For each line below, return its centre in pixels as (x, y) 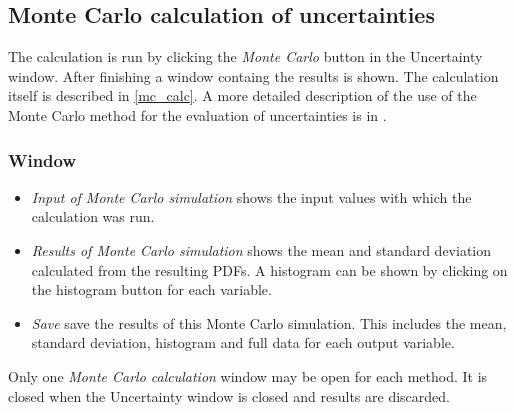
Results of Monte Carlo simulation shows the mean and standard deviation (261, 249)
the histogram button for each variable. (151, 289)
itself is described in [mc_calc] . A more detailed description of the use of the (242, 95)
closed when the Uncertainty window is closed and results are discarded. (229, 395)
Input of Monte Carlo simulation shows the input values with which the (251, 196)
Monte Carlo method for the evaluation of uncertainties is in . (197, 114)
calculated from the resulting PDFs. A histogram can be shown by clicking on (269, 269)
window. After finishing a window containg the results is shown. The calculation (253, 75)
